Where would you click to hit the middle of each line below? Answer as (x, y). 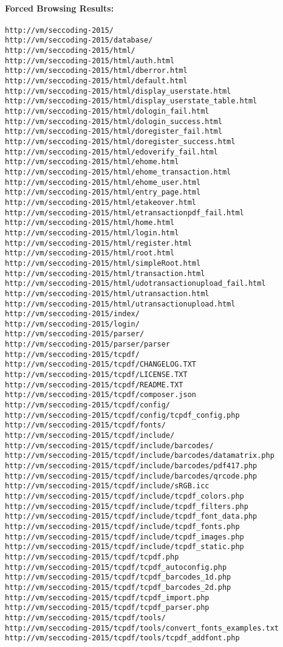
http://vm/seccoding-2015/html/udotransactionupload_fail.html (135, 284)
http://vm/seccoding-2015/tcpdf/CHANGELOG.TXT (101, 365)
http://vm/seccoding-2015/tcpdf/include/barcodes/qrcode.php (131, 476)
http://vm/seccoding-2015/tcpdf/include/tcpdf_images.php (124, 537)
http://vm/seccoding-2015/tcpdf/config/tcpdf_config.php (122, 415)
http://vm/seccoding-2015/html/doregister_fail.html (114, 132)
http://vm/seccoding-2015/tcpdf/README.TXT (94, 385)
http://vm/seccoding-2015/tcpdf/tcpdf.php (92, 557)
